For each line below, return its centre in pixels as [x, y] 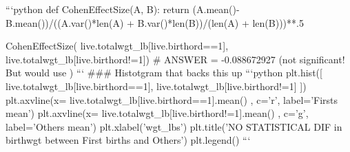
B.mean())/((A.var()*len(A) [65, 22]
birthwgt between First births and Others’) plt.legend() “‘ [128, 140]
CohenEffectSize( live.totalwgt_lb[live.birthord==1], [117, 46]
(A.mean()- [216, 9]
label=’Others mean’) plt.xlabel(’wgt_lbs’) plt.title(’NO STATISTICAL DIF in [174, 126]
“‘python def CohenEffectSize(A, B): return [97, 9]
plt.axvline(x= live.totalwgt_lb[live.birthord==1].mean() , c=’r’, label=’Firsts [172, 99]
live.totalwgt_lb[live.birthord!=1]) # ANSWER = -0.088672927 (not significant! [175, 59]
